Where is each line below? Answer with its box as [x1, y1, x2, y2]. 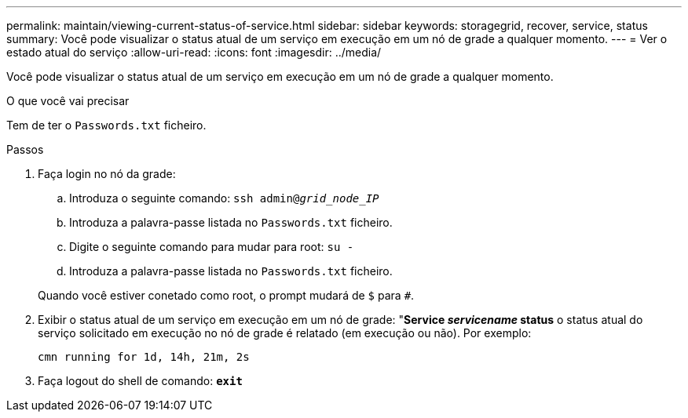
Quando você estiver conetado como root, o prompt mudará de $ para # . [38, 289, 415, 302]
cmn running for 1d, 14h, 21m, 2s [38, 351, 250, 363]
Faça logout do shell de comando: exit [38, 374, 243, 387]
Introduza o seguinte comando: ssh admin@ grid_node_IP [69, 191, 379, 205]
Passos [6, 143, 44, 156]
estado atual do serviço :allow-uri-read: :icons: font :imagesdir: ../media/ [6, 45, 382, 59]
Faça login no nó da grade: [38, 167, 176, 180]
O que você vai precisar [6, 94, 130, 107]
